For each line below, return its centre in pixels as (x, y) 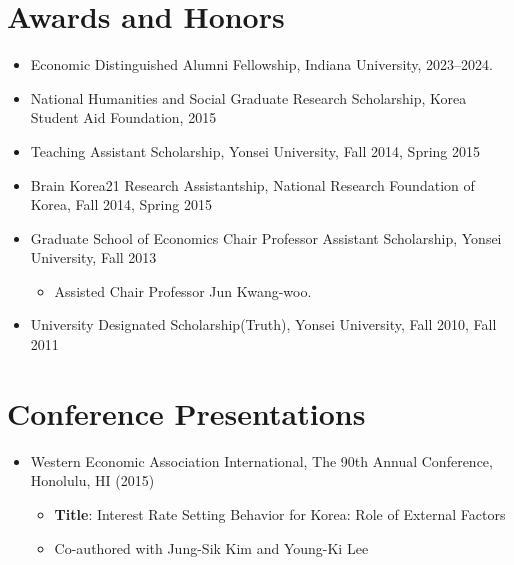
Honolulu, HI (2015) (92, 480)
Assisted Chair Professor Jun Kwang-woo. (183, 290)
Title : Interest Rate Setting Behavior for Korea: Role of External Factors (280, 513)
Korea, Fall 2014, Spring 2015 (121, 204)
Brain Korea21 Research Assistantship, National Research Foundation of (252, 184)
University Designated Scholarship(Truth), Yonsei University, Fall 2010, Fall (263, 324)
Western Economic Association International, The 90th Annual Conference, (261, 460)
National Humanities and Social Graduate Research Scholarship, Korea (248, 97)
